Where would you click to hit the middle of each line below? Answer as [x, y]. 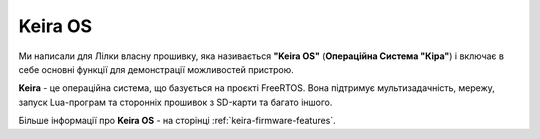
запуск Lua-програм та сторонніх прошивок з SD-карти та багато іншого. [175, 102]
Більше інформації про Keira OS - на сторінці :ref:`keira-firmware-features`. [177, 121]
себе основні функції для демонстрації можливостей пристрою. [156, 69]
